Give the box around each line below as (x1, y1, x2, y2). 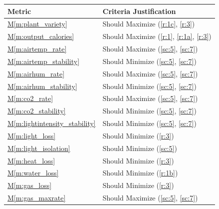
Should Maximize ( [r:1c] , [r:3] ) (102, 18, 195, 29)
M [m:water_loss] (7, 167, 59, 178)
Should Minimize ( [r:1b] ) (102, 167, 178, 178)
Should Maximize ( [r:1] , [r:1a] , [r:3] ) (102, 31, 212, 41)
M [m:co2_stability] (7, 105, 66, 116)
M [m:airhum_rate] (7, 68, 65, 78)
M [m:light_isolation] (7, 142, 70, 153)
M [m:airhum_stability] (7, 80, 77, 91)
